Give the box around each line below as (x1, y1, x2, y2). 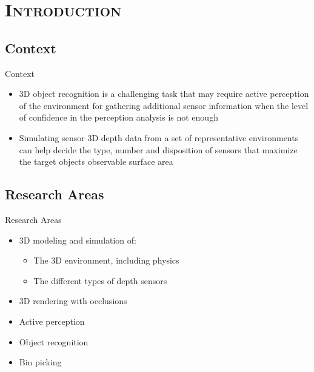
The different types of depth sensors (33, 274, 167, 287)
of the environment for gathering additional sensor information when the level (19, 99, 309, 111)
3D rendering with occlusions (19, 294, 127, 307)
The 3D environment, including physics (33, 254, 179, 267)
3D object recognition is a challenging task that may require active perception (19, 87, 309, 100)
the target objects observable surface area (19, 155, 173, 168)
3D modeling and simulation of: (19, 233, 136, 246)
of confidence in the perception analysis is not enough (19, 111, 218, 124)
